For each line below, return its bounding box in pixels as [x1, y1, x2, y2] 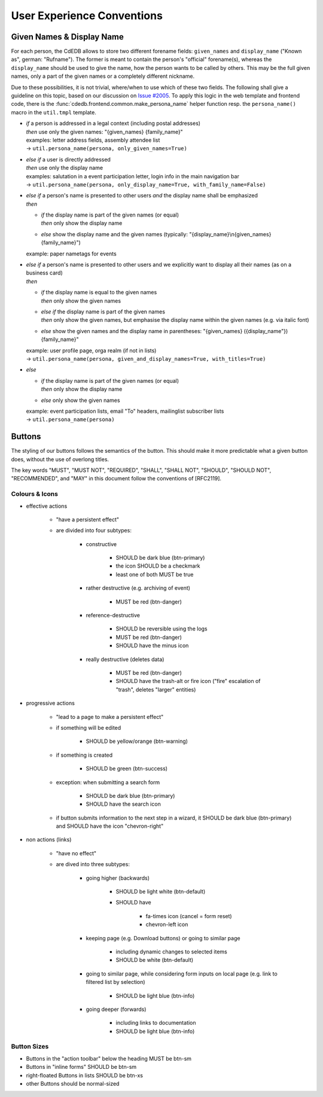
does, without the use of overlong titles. [11, 455, 109, 463]
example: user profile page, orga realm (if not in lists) [26, 347, 157, 354]
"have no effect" [56, 849, 97, 857]
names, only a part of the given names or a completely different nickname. [11, 72, 195, 80]
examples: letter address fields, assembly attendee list [26, 136, 160, 144]
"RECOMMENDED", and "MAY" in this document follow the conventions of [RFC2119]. [11, 475, 221, 482]
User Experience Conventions [11, 9, 163, 22]
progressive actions [26, 700, 75, 707]
